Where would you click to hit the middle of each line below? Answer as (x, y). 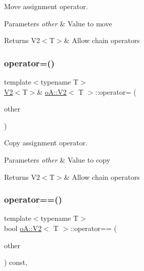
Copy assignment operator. (46, 143)
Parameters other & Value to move (58, 23)
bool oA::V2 (23, 228)
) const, (16, 262)
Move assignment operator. (46, 6)
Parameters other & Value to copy (57, 159)
